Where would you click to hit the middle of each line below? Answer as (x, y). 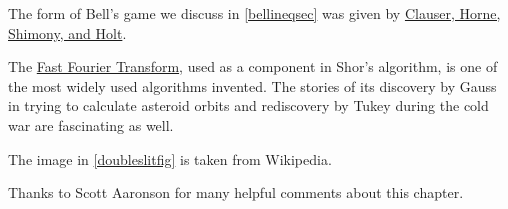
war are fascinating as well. (91, 124)
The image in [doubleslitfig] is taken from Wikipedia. (170, 158)
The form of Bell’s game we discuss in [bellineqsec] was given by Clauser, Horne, (254, 13)
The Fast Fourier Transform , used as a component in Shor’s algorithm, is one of (253, 66)
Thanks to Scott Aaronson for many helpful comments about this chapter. (236, 192)
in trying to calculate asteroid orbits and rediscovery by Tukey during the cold (248, 105)
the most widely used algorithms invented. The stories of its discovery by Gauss (252, 85)
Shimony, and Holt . (67, 32)
